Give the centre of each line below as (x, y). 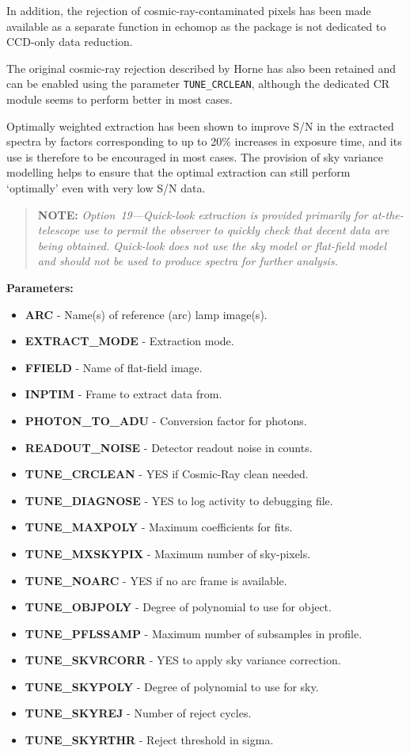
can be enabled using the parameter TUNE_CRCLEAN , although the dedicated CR (198, 84)
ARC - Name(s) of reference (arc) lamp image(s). (146, 314)
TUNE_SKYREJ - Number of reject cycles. (138, 713)
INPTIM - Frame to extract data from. (123, 394)
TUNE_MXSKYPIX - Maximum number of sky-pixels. (168, 553)
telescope (59, 230)
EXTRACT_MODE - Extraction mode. (129, 341)
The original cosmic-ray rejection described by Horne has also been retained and (201, 68)
